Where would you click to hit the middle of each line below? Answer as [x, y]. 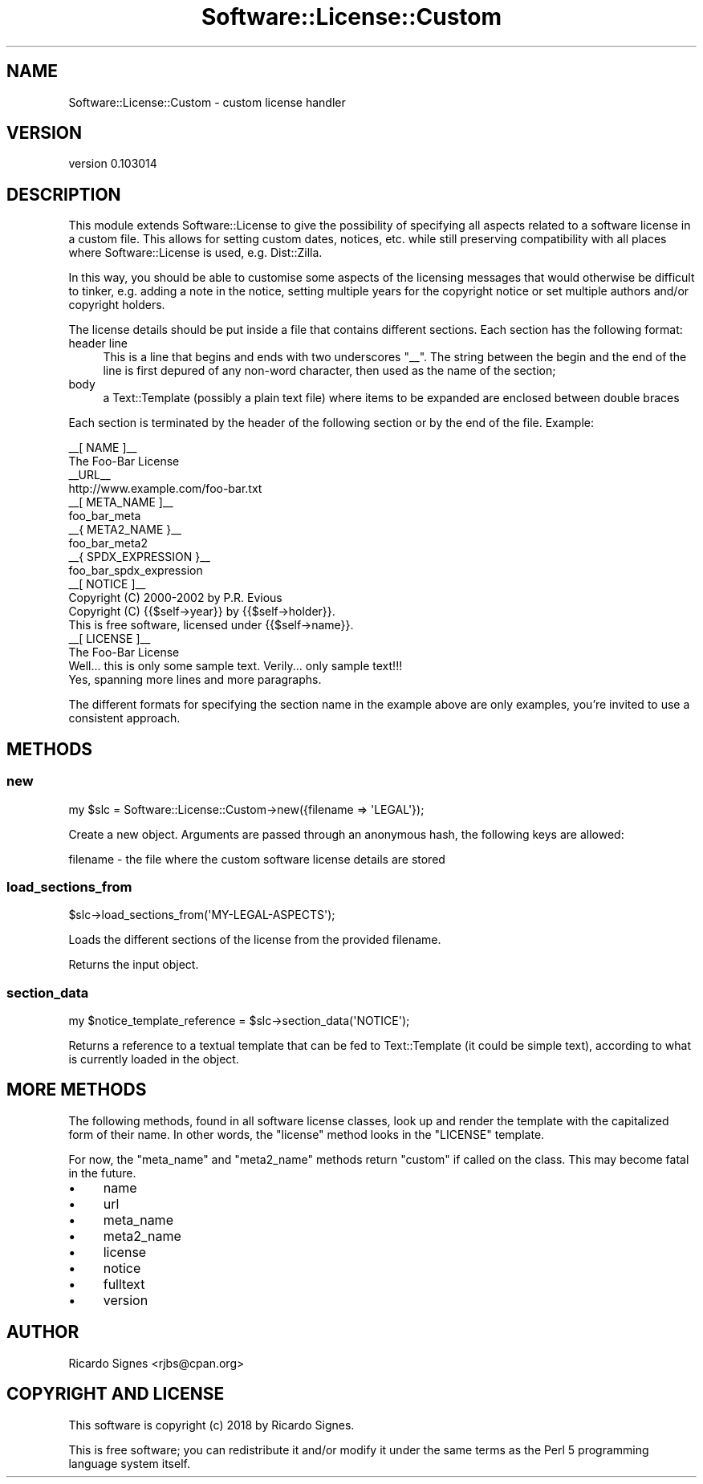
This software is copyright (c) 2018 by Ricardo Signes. [211, 1425]
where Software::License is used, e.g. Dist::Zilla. [195, 253]
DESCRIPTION [64, 194]
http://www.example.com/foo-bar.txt [165, 489]
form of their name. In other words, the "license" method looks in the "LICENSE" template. [307, 1134]
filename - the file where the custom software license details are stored [257, 859]
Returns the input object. [134, 965]
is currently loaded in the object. [154, 1059]
